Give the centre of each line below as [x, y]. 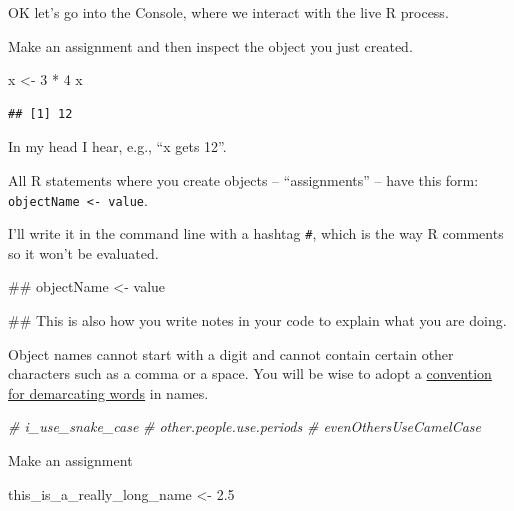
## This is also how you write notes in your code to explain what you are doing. [257, 320]
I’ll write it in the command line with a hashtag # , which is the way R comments [256, 233]
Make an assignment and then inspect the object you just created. [210, 45]
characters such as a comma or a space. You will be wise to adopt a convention [250, 373]
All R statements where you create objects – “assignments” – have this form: [243, 179]
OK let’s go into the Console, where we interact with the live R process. [228, 12]
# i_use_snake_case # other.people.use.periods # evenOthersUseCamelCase [245, 426]
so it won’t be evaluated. [83, 252]
